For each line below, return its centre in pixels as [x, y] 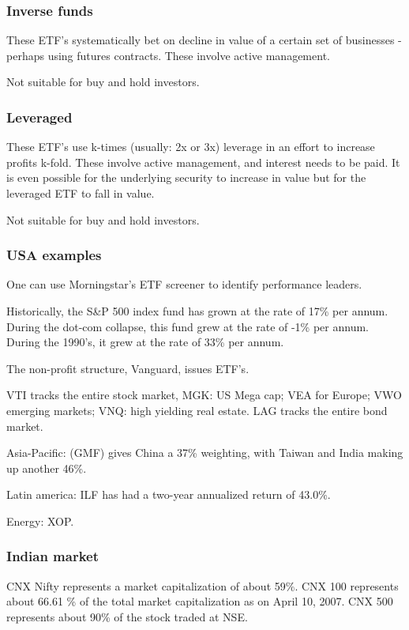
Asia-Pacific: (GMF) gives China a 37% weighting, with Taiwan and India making [205, 453]
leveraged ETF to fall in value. [81, 193]
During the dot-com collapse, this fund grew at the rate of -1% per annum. [188, 326]
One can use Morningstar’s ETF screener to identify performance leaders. [184, 284]
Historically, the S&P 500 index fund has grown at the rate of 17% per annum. [197, 311]
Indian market [53, 556]
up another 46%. [47, 468]
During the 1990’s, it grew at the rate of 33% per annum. [145, 342]
